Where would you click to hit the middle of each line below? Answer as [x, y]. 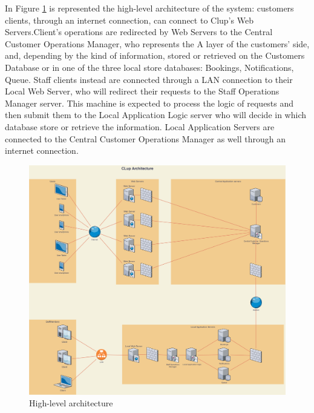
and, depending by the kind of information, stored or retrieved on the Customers [155, 55]
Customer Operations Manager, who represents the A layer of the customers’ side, [157, 43]
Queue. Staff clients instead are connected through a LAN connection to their [149, 79]
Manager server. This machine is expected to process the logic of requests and [149, 103]
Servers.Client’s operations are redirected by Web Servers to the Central [139, 32]
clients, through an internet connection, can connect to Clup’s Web [129, 20]
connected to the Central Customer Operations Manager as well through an [145, 138]
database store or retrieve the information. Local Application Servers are [140, 126]
